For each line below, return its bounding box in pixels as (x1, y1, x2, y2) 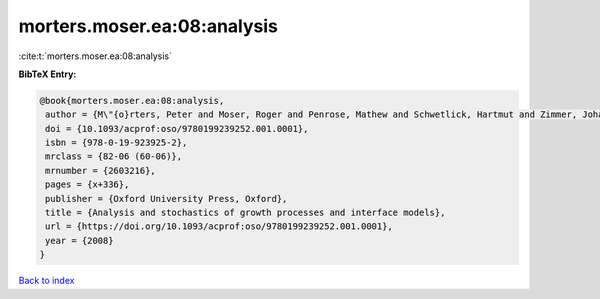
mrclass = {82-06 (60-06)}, (45, 151, 183, 162)
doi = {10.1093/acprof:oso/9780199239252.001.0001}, (45, 123, 309, 134)
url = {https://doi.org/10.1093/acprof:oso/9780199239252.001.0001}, (45, 221, 394, 232)
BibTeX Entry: (18, 68, 77, 80)
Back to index (18, 275, 75, 287)
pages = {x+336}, (45, 179, 130, 190)
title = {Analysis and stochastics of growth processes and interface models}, (45, 207, 446, 219)
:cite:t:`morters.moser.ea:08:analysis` (18, 50, 173, 62)
